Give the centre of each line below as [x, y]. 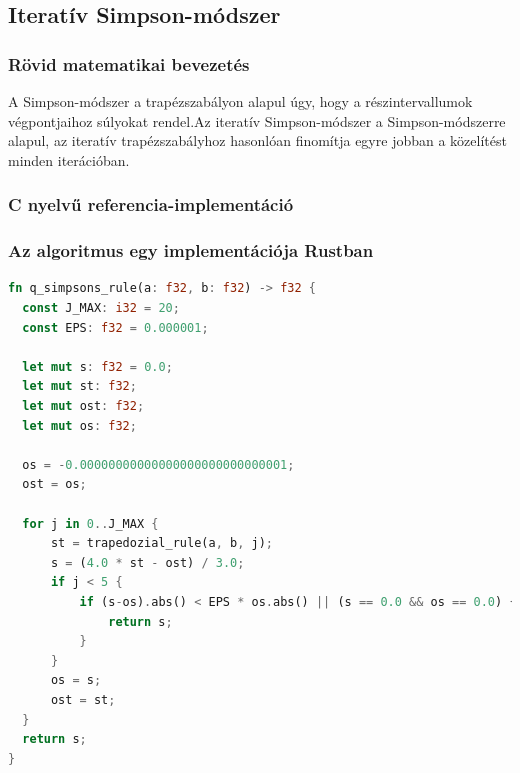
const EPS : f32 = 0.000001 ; [115, 327]
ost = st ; [83, 699]
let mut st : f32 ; [79, 386]
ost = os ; [54, 484]
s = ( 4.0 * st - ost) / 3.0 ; [147, 562]
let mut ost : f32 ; [83, 406]
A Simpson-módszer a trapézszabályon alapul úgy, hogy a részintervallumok [240, 101]
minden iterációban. [69, 159]
